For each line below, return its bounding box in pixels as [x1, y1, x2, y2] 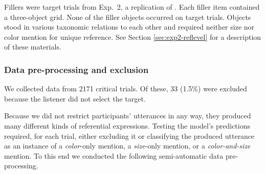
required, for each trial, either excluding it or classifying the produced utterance [4, 130, 255, 141]
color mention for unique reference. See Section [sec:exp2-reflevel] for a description [4, 31, 261, 42]
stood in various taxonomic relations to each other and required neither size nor [4, 21, 255, 32]
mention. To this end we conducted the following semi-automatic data [4, 150, 224, 161]
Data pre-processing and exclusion [4, 63, 149, 76]
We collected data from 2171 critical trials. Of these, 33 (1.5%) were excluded [4, 83, 247, 94]
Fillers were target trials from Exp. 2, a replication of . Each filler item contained [4, 2, 260, 12]
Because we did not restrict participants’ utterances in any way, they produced [4, 110, 251, 121]
